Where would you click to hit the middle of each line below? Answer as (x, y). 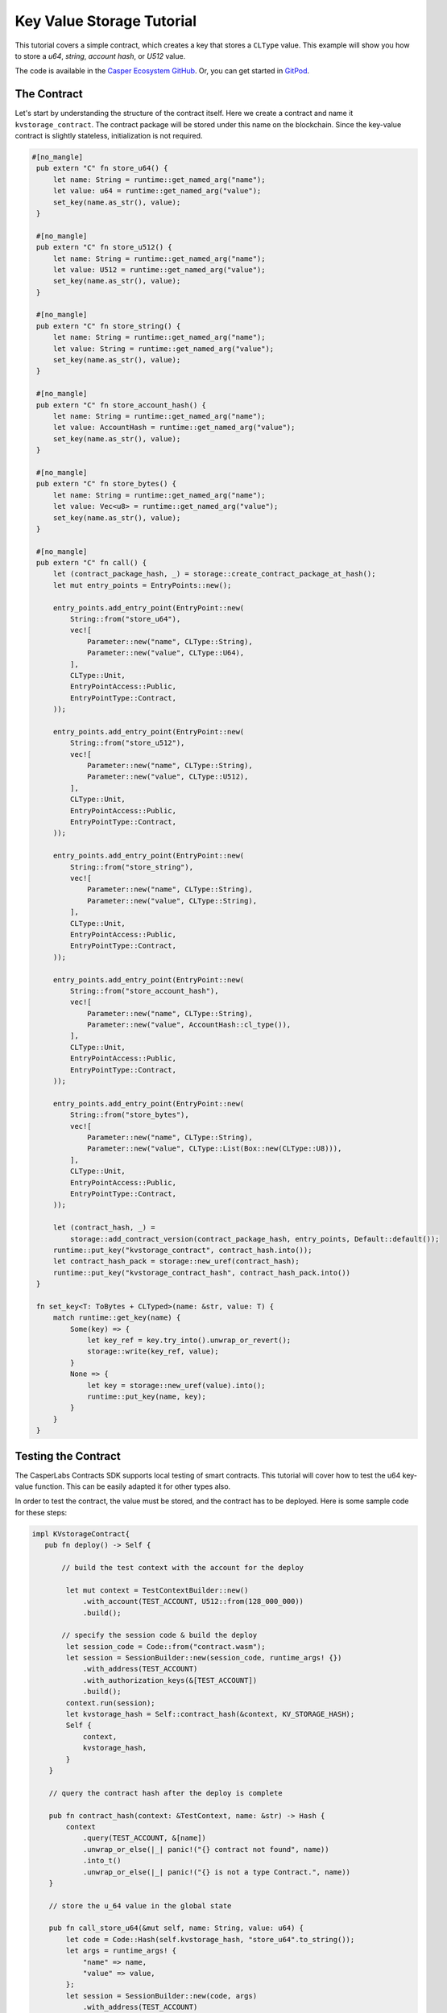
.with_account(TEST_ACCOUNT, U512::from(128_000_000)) (193, 1602)
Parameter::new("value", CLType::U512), (168, 777)
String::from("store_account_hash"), (144, 991)
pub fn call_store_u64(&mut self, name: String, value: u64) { (176, 1928)
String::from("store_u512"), (127, 743)
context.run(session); (111, 1703)
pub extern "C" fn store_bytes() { (107, 484)
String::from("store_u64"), (125, 619)
